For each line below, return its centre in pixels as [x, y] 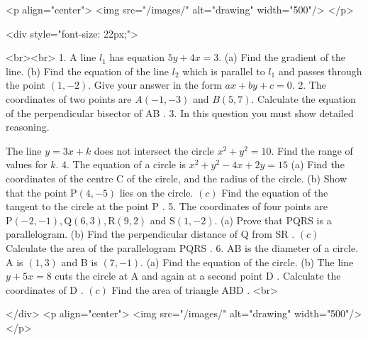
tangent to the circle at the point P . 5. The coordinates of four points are [167, 206]
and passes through [320, 71]
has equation [137, 57]
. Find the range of [312, 150]
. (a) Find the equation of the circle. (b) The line [247, 262]
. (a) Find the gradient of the [282, 57]
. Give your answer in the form [155, 85]
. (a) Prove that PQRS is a [273, 220]
